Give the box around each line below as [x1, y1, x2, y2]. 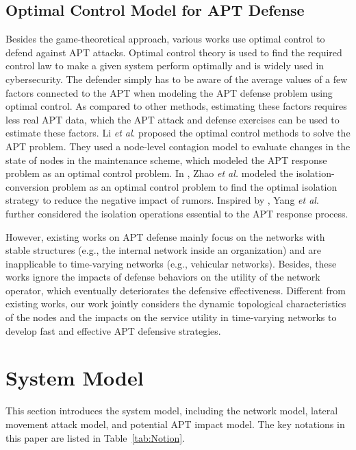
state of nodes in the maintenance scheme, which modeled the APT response [5, 152, 327, 167]
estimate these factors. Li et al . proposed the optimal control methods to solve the [5, 126, 351, 140]
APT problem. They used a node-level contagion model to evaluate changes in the [5, 139, 351, 153]
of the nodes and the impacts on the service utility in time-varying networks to [5, 310, 337, 324]
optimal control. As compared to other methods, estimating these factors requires [5, 99, 347, 113]
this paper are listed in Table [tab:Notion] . [5, 430, 186, 445]
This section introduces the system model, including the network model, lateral [5, 403, 338, 418]
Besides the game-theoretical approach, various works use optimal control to [5, 32, 325, 46]
